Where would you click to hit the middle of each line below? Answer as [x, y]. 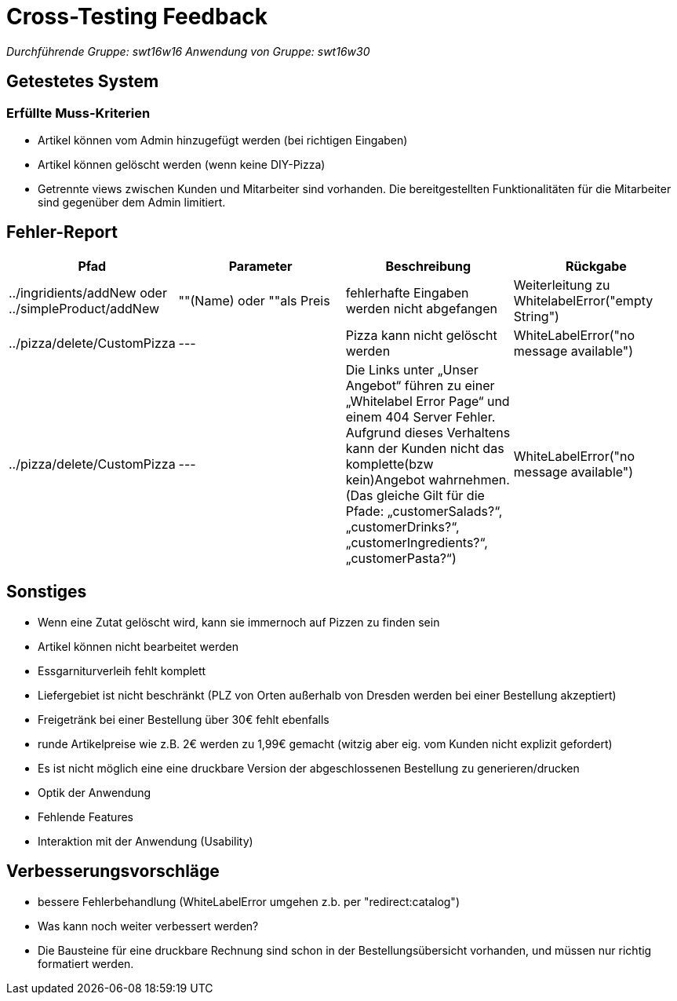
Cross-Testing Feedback [137, 16]
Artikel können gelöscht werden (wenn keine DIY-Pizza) [182, 164]
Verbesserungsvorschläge [113, 871]
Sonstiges [47, 592]
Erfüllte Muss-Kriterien [78, 113]
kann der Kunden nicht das [425, 448]
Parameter [260, 266]
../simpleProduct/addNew [84, 308]
